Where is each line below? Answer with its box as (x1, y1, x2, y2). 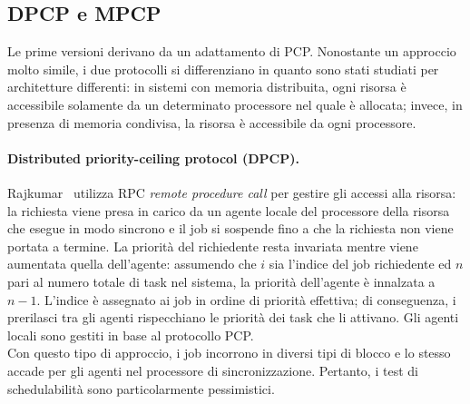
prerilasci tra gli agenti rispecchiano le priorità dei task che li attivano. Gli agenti (7, 308, 459, 327)
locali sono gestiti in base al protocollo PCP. (7, 325, 254, 344)
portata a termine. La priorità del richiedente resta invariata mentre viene (7, 236, 418, 255)
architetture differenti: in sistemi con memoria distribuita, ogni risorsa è (7, 77, 406, 96)
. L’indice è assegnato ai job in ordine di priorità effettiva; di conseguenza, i (36, 290, 456, 309)
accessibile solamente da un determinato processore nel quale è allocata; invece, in (7, 94, 463, 113)
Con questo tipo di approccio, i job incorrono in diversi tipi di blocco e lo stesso (7, 343, 451, 362)
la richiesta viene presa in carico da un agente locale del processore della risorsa (7, 201, 450, 220)
